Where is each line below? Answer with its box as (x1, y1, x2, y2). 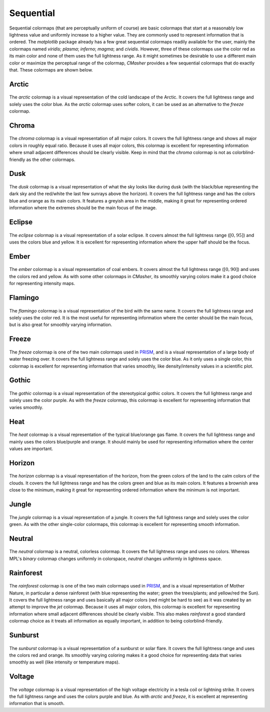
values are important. (9, 445, 53, 451)
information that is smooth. (9, 700, 65, 706)
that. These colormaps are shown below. (9, 66, 93, 72)
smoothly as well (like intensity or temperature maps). (9, 659, 120, 665)
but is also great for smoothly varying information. (9, 321, 112, 327)
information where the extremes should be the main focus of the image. (9, 205, 157, 211)
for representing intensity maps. (9, 280, 75, 286)
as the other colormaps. (26, 156, 75, 162)
